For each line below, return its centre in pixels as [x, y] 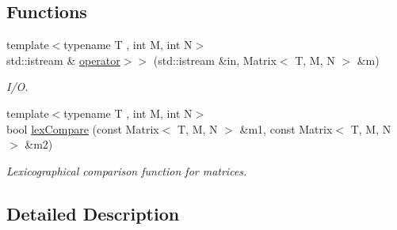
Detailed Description [93, 213]
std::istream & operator [63, 60]
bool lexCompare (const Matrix [83, 128]
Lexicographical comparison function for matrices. [127, 170]
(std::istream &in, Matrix [215, 60]
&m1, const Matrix [286, 128]
